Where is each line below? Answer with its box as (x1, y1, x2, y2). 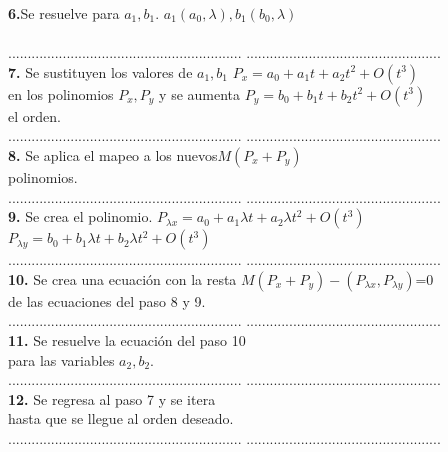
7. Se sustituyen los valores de (8, 61, 193, 82)
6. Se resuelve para (8, 3, 120, 23)
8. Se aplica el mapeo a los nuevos (8, 144, 218, 165)
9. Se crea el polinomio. (8, 206, 153, 227)
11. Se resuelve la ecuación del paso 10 (8, 329, 246, 350)
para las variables (8, 349, 115, 370)
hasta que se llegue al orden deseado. (8, 408, 234, 429)
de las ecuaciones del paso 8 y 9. (8, 290, 206, 311)
